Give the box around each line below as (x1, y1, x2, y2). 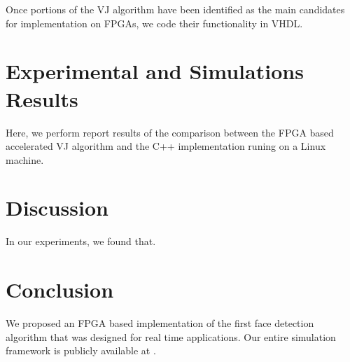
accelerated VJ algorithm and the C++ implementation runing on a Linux (6, 139, 326, 153)
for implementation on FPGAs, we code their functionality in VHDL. (6, 15, 303, 30)
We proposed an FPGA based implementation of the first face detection (6, 316, 314, 330)
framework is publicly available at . (6, 343, 156, 358)
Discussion (6, 193, 108, 222)
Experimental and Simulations (6, 57, 304, 85)
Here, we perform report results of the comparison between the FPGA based (6, 125, 334, 139)
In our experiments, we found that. (6, 234, 156, 249)
